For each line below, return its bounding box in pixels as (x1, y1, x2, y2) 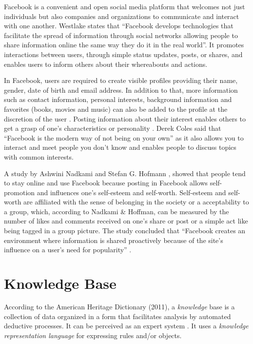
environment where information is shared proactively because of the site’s (4, 235, 223, 245)
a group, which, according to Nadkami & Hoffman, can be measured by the (4, 206, 229, 216)
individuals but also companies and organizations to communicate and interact (4, 11, 239, 21)
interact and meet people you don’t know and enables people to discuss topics (4, 142, 236, 152)
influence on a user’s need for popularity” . (4, 244, 132, 255)
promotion (4, 187, 35, 197)
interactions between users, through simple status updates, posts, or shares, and (4, 49, 243, 59)
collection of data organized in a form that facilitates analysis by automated (4, 311, 231, 321)
